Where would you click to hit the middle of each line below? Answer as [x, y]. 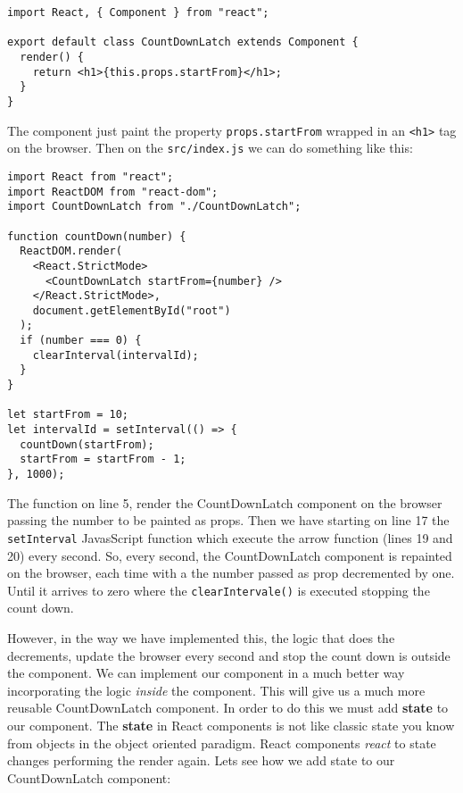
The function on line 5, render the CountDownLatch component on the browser [225, 502]
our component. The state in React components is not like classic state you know [231, 725]
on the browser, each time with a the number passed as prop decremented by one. [231, 573]
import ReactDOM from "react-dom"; [113, 192]
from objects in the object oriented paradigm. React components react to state [222, 743]
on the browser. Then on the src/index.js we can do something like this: [210, 148]
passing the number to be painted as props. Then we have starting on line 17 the [228, 520]
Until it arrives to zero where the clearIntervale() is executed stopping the [219, 590]
